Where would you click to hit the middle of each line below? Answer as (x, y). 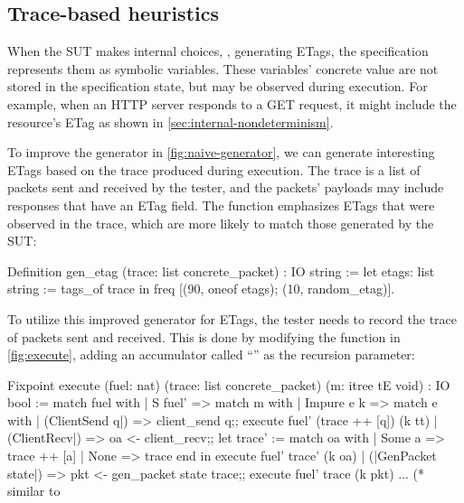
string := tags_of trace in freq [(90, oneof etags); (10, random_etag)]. (201, 289)
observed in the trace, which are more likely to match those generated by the (221, 223)
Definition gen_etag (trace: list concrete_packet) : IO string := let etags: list (221, 270)
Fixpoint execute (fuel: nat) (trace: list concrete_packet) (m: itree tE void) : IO (229, 384)
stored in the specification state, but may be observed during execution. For (218, 86)
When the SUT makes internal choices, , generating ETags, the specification (218, 51)
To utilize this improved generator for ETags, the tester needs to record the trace (232, 318)
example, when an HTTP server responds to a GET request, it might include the (232, 103)
